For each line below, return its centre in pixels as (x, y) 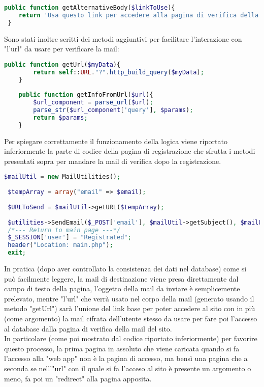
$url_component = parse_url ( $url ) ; (93, 103)
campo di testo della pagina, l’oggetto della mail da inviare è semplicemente (122, 288)
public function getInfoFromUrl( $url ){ (86, 95)
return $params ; (60, 117)
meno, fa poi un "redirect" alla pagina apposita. (78, 378)
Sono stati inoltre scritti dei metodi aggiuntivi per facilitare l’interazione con (123, 38)
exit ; (17, 253)
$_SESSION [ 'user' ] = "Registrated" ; (70, 238)
